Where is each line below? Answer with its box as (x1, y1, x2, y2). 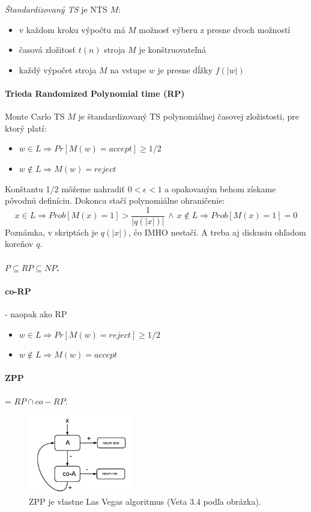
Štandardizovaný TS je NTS (5, 3, 107, 15)
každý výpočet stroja (19, 63, 97, 76)
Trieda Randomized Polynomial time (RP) (5, 87, 185, 99)
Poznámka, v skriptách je (5, 225, 98, 238)
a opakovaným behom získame (165, 182, 276, 195)
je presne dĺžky (157, 63, 213, 76)
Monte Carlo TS (5, 110, 65, 123)
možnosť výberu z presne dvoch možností (139, 23, 291, 35)
